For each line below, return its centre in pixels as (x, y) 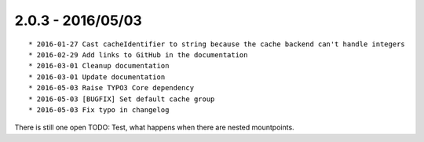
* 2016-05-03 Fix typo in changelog (99, 109)
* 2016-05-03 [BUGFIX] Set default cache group (122, 99)
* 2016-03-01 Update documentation (97, 77)
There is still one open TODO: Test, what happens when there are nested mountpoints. (154, 127)
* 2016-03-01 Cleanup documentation (99, 66)
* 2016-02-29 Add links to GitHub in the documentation (138, 55)
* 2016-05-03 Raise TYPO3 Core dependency (111, 88)
